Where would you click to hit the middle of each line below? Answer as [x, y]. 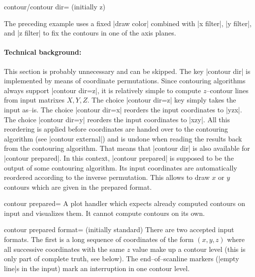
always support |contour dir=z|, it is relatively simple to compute [103, 90]
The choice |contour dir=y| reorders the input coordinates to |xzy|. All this [117, 119]
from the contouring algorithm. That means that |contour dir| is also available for [127, 148]
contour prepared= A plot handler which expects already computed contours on [125, 203]
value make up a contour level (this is [189, 249]
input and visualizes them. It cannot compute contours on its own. [104, 213]
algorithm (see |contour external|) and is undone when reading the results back [123, 138]
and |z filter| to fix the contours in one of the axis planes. [90, 33]
